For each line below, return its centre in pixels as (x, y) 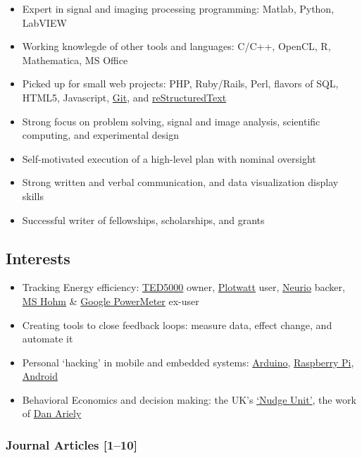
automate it (48, 339)
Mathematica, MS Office (75, 60)
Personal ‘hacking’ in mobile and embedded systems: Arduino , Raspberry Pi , (188, 362)
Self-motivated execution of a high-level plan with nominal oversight (169, 158)
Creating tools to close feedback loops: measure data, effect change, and (177, 324)
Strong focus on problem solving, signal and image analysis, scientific (171, 121)
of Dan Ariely (52, 413)
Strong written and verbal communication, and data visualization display (180, 182)
